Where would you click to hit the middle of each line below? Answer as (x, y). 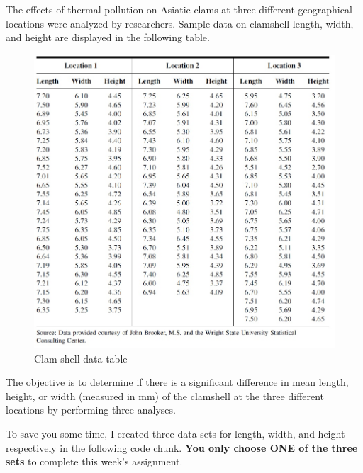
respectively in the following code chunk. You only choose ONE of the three (182, 447)
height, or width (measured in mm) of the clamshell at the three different (165, 395)
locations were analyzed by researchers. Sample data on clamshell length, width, (180, 23)
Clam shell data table (81, 358)
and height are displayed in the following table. (108, 37)
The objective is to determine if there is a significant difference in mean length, (177, 382)
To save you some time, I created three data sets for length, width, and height (175, 434)
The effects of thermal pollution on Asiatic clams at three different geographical (179, 9)
